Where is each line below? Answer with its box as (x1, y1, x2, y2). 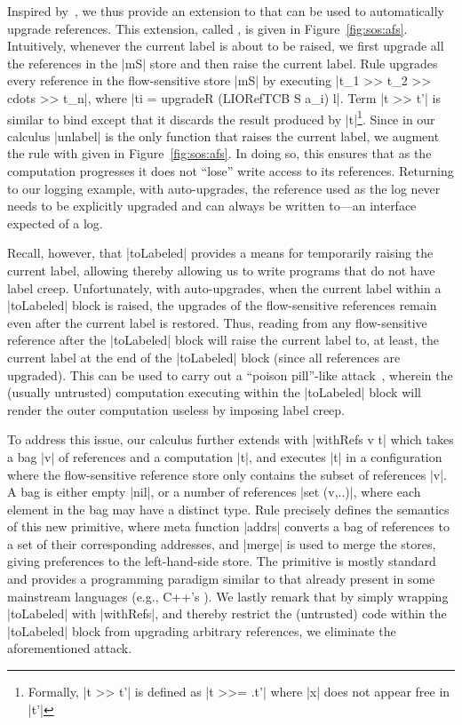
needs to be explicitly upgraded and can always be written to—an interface (7, 196, 417, 215)
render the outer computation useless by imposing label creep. (7, 400, 346, 418)
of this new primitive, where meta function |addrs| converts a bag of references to (7, 517, 450, 536)
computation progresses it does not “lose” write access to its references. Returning (7, 162, 454, 179)
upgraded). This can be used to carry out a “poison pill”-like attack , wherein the (7, 365, 453, 384)
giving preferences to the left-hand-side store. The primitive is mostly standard (7, 552, 436, 570)
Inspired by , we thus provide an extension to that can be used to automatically (7, 2, 444, 20)
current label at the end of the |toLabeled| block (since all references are (7, 347, 401, 366)
